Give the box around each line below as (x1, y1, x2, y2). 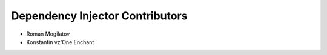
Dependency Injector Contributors (11, 9, 188, 22)
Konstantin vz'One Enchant (26, 38, 94, 45)
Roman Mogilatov (26, 30, 70, 37)
